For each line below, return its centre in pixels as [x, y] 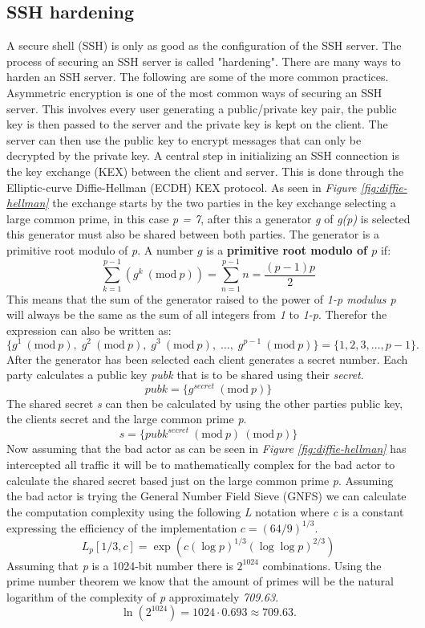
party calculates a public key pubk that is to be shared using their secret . [185, 375]
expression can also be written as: [89, 330]
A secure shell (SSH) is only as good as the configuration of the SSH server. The [204, 45]
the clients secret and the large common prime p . [127, 419]
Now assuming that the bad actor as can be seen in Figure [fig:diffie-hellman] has [206, 449]
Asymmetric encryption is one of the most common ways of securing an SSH [194, 92]
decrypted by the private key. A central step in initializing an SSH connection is [203, 155]
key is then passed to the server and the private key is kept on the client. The [197, 124]
